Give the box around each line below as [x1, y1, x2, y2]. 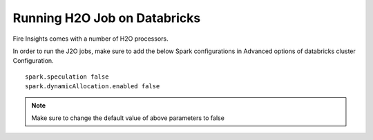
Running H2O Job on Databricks [12, 10, 201, 26]
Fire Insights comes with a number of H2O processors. [12, 34, 169, 43]
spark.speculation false [25, 72, 109, 81]
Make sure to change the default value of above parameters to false [31, 114, 224, 122]
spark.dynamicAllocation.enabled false [25, 83, 160, 90]
